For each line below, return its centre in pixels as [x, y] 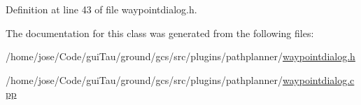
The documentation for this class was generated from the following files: [160, 33]
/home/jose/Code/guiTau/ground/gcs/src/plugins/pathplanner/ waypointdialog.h [180, 56]
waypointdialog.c [319, 79]
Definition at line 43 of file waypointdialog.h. [101, 9]
